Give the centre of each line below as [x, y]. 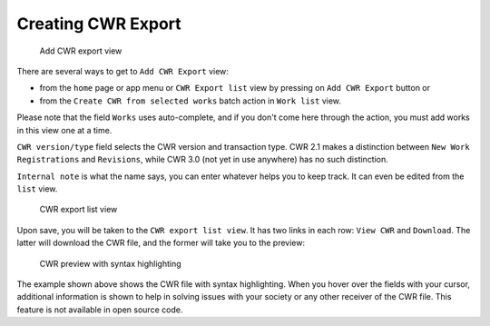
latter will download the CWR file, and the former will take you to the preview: [161, 243]
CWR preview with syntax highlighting [110, 263]
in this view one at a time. [64, 130]
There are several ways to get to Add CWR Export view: [122, 71]
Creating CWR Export [99, 24]
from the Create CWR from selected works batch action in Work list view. [191, 101]
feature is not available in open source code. [100, 310]
